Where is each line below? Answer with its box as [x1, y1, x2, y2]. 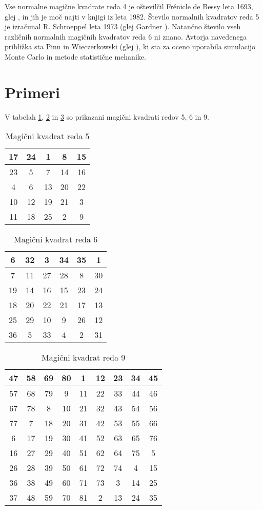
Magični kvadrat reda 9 [42, 351, 126, 364]
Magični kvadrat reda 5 [6, 130, 90, 142]
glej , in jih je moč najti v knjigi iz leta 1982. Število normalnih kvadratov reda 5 [5, 11, 259, 22]
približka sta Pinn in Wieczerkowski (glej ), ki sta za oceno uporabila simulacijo [5, 41, 256, 52]
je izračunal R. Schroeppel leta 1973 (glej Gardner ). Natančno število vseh [5, 21, 241, 32]
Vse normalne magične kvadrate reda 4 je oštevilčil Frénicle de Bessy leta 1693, [5, 1, 253, 11]
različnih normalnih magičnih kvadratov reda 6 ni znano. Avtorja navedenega [5, 31, 247, 42]
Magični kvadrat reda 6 [14, 233, 98, 245]
